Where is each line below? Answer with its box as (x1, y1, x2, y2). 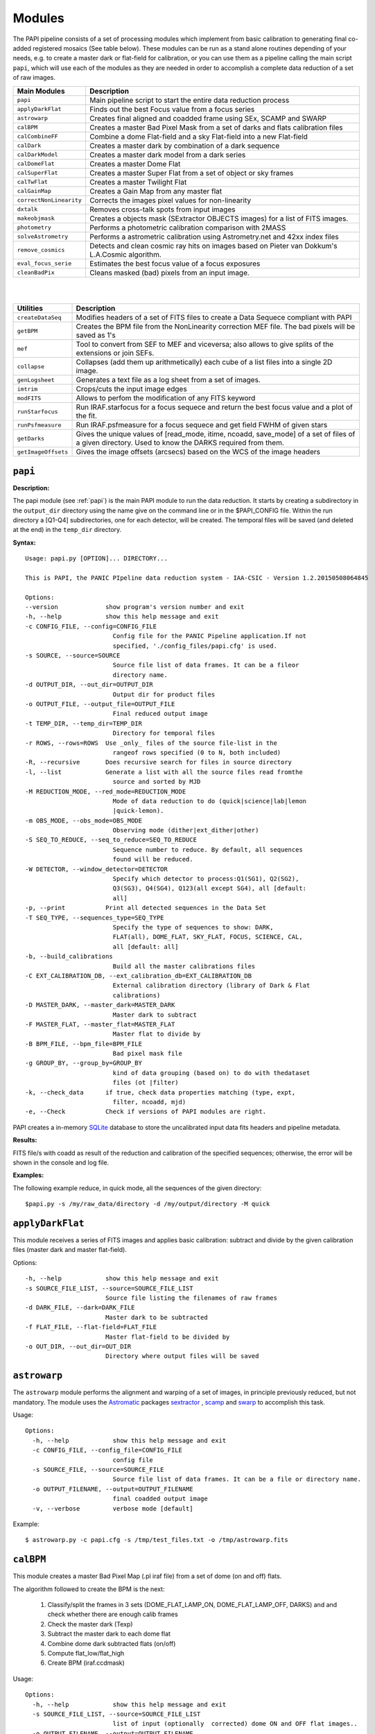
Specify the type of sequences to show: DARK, (112, 923, 274, 931)
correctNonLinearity (17, 196, 82, 204)
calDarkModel (17, 151, 58, 158)
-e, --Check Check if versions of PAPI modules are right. (25, 1108, 267, 1116)
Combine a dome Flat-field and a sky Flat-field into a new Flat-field (89, 132, 308, 141)
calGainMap (17, 187, 52, 194)
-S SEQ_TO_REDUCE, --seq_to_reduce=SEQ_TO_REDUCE (25, 836, 198, 844)
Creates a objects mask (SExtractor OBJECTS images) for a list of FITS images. (89, 214, 349, 223)
